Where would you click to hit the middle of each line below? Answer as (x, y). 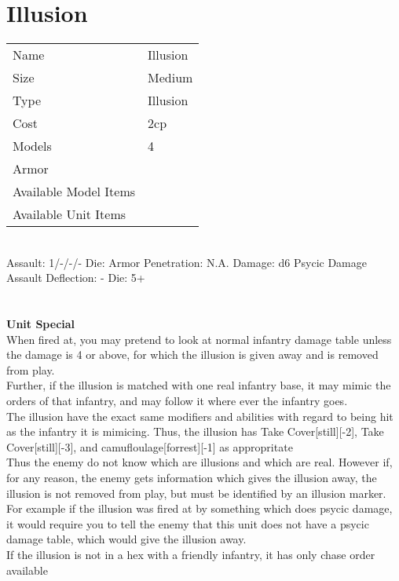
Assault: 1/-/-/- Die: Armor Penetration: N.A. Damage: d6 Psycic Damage (187, 262)
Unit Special (41, 324)
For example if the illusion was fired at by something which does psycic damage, (199, 508)
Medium (170, 78)
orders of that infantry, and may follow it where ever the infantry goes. (177, 401)
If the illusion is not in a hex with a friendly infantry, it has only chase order (191, 554)
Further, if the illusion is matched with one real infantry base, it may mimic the (199, 385)
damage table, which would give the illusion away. (126, 539)
